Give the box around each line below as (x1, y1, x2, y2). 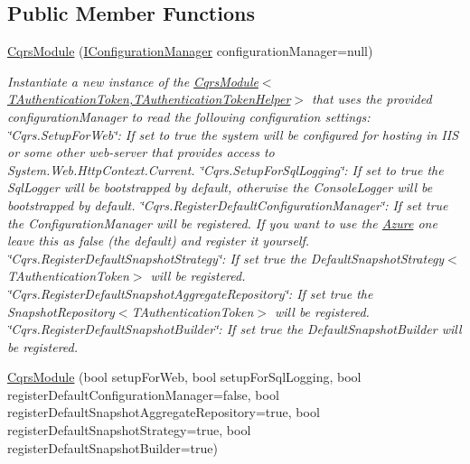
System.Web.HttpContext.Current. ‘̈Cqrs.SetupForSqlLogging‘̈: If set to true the (7, 160, 444, 179)
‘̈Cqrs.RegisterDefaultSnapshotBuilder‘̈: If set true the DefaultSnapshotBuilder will (7, 320, 462, 339)
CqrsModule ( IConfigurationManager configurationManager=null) (7, 42, 373, 60)
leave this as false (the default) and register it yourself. (7, 231, 310, 250)
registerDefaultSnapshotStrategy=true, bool (7, 421, 251, 440)
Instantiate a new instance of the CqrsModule (7, 71, 258, 90)
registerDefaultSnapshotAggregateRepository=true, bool (7, 403, 320, 422)
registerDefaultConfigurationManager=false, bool (7, 385, 279, 404)
